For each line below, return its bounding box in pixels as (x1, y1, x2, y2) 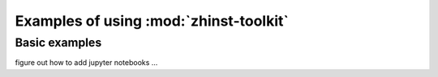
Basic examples (15, 35, 102, 50)
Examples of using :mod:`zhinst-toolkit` (15, 12, 290, 30)
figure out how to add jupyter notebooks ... (15, 58, 158, 67)
